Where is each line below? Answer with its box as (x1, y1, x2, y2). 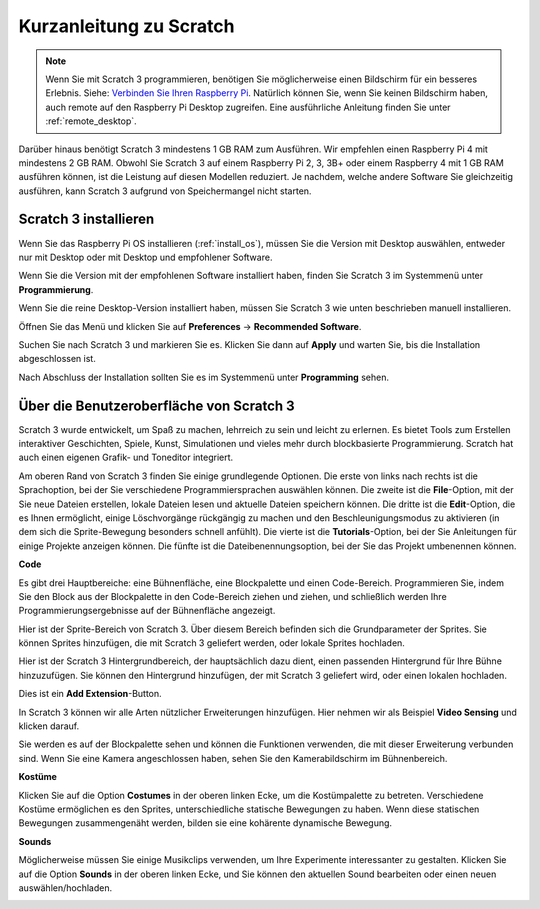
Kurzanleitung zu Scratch (18, 15, 235, 37)
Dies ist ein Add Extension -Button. (18, 688, 162, 700)
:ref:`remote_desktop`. (45, 115, 137, 127)
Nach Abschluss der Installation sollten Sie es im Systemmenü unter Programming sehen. (18, 371, 390, 383)
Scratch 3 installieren (18, 211, 155, 228)
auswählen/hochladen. (18, 881, 113, 894)
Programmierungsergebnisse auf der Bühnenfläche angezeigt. (18, 605, 276, 617)
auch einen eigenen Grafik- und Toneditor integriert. (18, 451, 234, 464)
